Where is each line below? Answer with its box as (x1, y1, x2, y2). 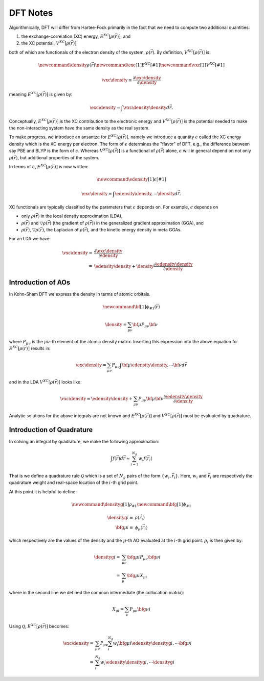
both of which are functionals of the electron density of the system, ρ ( (9, 49, 151, 55)
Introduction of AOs (9, 278, 70, 286)
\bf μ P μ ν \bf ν (132, 322, 158, 328)
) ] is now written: (54, 163, 88, 169)
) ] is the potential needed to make (179, 118, 248, 124)
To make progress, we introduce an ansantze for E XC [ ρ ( (9, 133, 123, 140)
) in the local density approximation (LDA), (37, 213, 123, 219)
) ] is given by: (44, 91, 73, 98)
